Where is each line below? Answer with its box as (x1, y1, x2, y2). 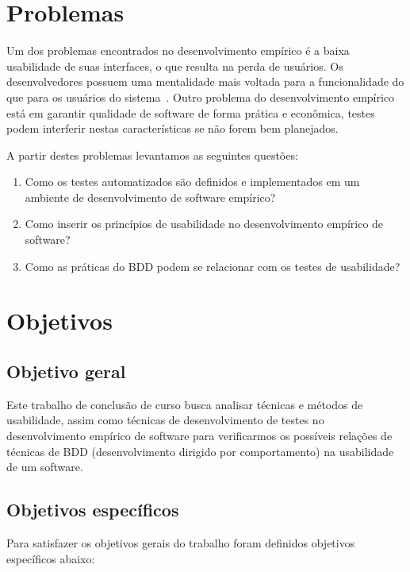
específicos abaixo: (6, 550, 95, 566)
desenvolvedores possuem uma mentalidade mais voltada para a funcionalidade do (6, 73, 404, 90)
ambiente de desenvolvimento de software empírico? (25, 188, 276, 205)
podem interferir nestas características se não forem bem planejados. (6, 120, 339, 137)
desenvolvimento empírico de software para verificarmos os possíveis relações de (6, 427, 393, 444)
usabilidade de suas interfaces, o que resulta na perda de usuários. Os (6, 57, 343, 74)
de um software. (6, 458, 83, 475)
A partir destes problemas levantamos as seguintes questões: (6, 146, 298, 163)
